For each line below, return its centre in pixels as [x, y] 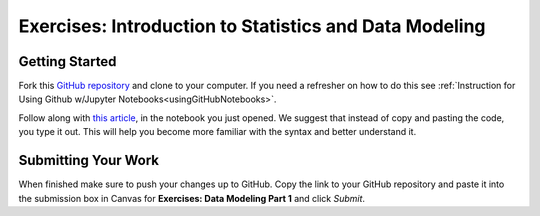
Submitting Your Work [89, 160]
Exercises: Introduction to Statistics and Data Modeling [252, 26]
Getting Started [67, 61]
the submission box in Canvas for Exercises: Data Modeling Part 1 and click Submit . [191, 198]
